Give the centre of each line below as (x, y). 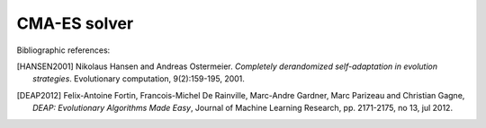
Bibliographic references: (63, 50)
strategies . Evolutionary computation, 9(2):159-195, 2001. (139, 79)
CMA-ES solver (75, 23)
